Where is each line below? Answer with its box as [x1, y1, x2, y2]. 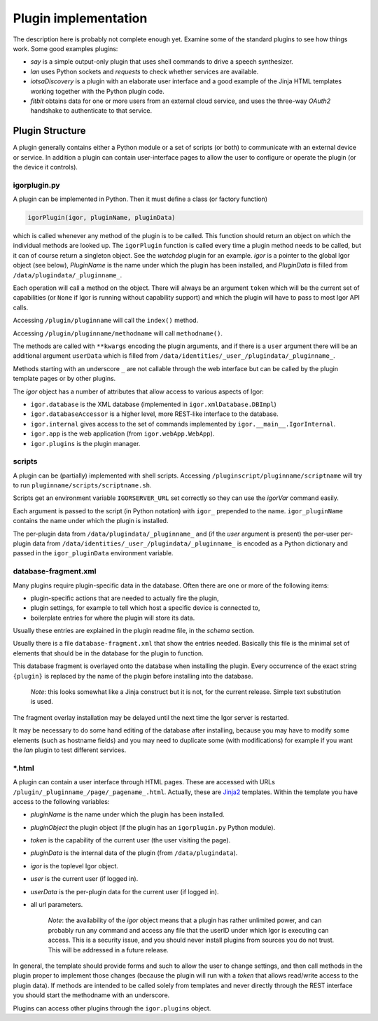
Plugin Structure [13, 125, 87, 137]
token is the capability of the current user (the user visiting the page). [30, 836, 231, 845]
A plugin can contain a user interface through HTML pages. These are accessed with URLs [13, 778, 276, 786]
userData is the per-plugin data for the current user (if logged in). [30, 887, 219, 896]
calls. [13, 303, 29, 312]
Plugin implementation [13, 11, 148, 26]
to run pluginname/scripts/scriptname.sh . [13, 481, 152, 489]
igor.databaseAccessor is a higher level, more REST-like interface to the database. [30, 410, 279, 418]
